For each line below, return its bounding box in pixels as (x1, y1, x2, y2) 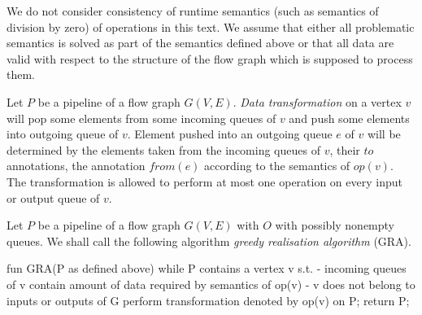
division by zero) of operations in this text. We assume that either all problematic (7, 18, 415, 35)
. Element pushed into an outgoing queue (127, 125, 333, 142)
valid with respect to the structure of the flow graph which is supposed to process (7, 50, 413, 67)
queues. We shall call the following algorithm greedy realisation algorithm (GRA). (7, 232, 411, 249)
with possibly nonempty (275, 217, 395, 234)
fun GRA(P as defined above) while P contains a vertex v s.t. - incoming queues (7, 260, 407, 277)
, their (329, 141, 360, 158)
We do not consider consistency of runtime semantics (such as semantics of (7, 2, 379, 19)
